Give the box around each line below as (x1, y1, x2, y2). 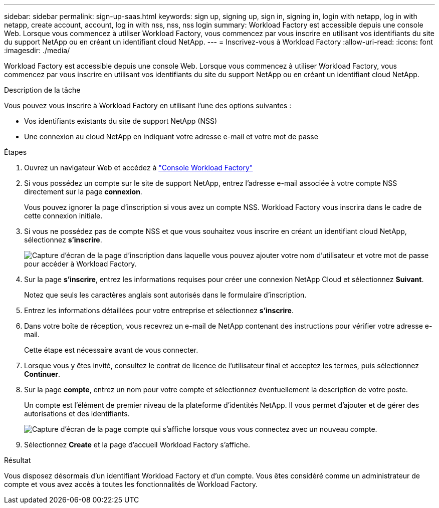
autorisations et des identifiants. (24, 409, 130, 418)
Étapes (4, 148, 27, 156)
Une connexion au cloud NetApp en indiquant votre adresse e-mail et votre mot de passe (24, 132, 318, 141)
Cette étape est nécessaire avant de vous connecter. (24, 346, 198, 354)
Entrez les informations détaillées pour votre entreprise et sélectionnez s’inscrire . (24, 306, 294, 315)
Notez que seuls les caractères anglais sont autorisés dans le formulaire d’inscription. (24, 291, 307, 299)
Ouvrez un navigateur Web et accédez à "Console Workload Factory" (24, 163, 253, 172)
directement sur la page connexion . (24, 187, 142, 196)
